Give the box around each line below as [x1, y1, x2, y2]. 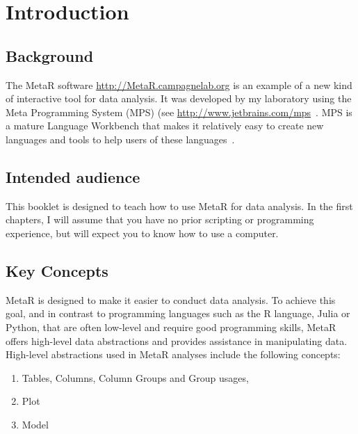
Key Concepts [6, 259, 108, 281]
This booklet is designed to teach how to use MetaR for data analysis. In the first [6, 198, 353, 213]
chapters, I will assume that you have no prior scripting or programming [6, 212, 314, 227]
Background [6, 45, 94, 66]
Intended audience [6, 166, 140, 187]
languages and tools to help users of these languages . [6, 131, 235, 146]
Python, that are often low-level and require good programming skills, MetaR [6, 319, 336, 334]
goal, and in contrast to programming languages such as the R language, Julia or [6, 306, 350, 321]
